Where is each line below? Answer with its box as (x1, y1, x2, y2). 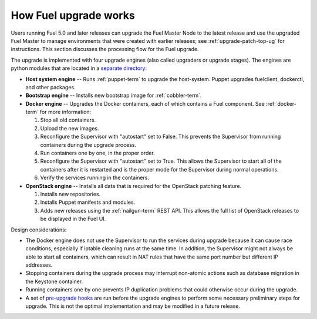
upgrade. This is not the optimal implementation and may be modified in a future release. (25, 303, 241, 310)
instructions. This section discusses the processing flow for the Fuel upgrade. (11, 46, 199, 53)
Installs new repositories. (40, 190, 101, 197)
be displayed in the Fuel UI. (40, 215, 106, 223)
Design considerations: (11, 226, 67, 233)
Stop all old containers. (40, 116, 96, 123)
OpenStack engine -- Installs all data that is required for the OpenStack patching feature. (25, 182, 242, 189)
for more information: (39, 109, 92, 116)
